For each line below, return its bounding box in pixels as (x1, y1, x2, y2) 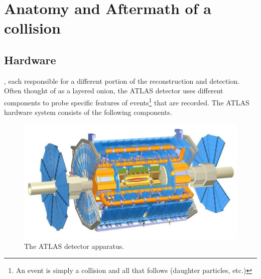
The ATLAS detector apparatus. (24, 240, 124, 251)
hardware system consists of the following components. (4, 107, 172, 117)
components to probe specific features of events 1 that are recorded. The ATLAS (4, 95, 249, 107)
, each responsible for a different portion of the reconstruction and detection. (4, 75, 240, 86)
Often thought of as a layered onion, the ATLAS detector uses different (4, 85, 223, 96)
